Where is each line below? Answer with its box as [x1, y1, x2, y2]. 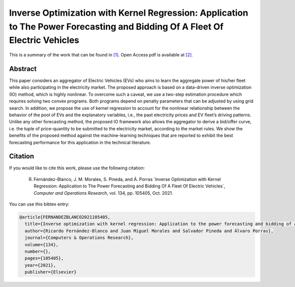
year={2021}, [25, 262, 56, 268]
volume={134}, [25, 242, 59, 247]
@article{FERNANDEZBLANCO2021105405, [19, 214, 111, 220]
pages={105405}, [25, 256, 64, 261]
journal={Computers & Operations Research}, [25, 235, 134, 240]
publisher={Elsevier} [25, 269, 77, 275]
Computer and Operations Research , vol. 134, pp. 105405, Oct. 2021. [33, 190, 173, 196]
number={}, [25, 248, 51, 254]
